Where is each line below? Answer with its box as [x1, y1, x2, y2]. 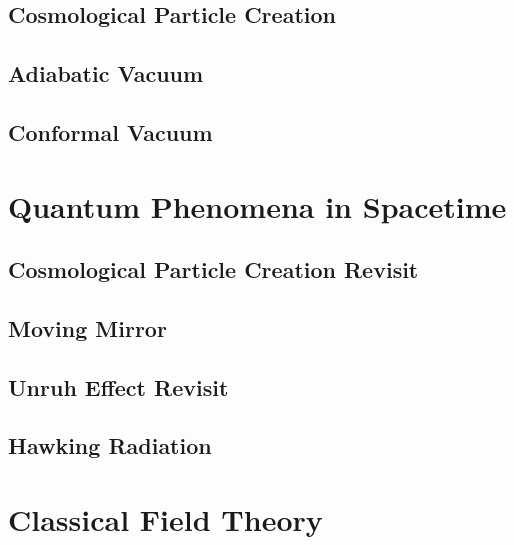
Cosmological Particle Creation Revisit [8, 254, 419, 285]
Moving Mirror [8, 312, 167, 343]
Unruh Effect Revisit [8, 371, 229, 402]
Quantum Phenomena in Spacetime [8, 185, 507, 226]
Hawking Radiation [8, 430, 212, 461]
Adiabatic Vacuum [8, 58, 204, 89]
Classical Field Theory [8, 499, 323, 540]
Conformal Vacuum [8, 116, 213, 147]
